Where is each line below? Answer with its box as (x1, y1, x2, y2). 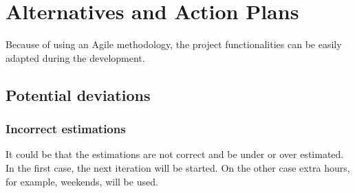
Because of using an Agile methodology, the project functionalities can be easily (6, 37, 342, 52)
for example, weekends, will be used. (6, 174, 158, 188)
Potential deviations (6, 84, 151, 105)
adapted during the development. (6, 50, 145, 65)
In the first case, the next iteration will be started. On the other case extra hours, (6, 160, 350, 174)
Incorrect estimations (6, 120, 126, 137)
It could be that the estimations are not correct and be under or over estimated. (6, 147, 344, 161)
